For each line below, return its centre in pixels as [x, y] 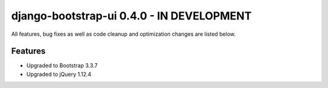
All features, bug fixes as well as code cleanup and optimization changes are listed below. [124, 34]
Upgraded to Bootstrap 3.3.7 [62, 66]
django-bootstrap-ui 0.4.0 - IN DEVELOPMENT [132, 16]
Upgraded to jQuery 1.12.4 [59, 74]
